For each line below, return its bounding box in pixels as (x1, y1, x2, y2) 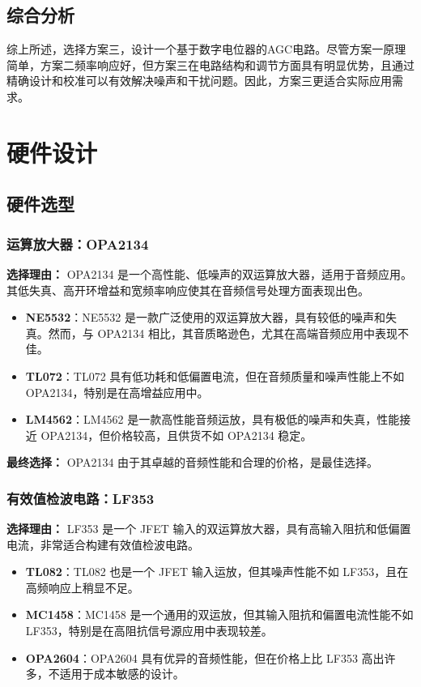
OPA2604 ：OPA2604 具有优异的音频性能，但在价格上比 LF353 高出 (25, 649, 385, 666)
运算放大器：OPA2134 (6, 233, 149, 254)
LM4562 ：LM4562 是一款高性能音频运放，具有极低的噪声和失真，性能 (25, 411, 400, 428)
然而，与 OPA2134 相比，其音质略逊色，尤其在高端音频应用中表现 (48, 324, 398, 341)
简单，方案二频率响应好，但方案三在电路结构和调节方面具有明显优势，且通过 (6, 56, 415, 73)
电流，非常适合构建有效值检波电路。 (6, 536, 199, 553)
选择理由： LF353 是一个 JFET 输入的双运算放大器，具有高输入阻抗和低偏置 (6, 520, 411, 537)
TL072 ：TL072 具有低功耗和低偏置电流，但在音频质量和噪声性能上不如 (25, 367, 405, 384)
